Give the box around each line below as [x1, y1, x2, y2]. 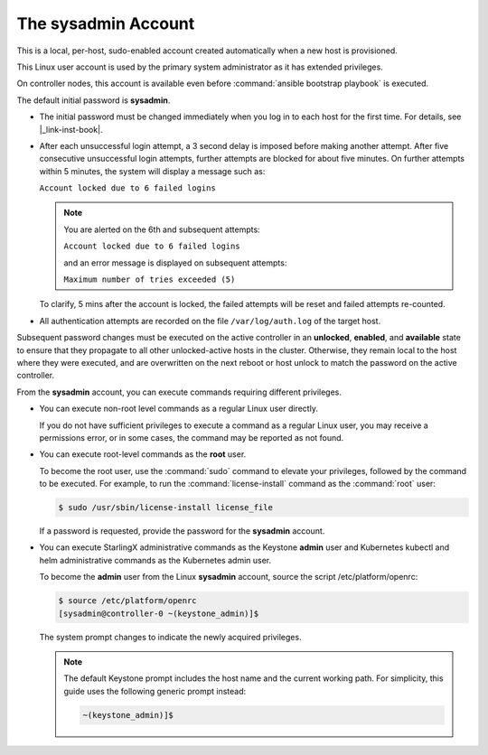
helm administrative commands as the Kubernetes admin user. [39, 555, 272, 565]
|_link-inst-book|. [39, 124, 103, 135]
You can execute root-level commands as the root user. [39, 449, 247, 460]
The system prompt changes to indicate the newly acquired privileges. [39, 631, 302, 642]
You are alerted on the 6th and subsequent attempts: [63, 224, 261, 235]
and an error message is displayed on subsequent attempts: [63, 257, 287, 268]
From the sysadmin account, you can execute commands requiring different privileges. [16, 387, 343, 397]
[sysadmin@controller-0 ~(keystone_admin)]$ [58, 608, 259, 619]
